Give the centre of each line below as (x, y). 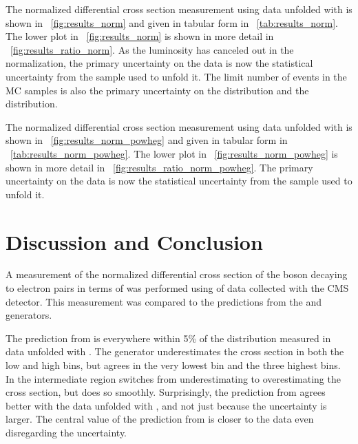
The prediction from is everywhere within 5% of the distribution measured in (168, 338)
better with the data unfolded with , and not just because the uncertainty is (166, 405)
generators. (29, 315)
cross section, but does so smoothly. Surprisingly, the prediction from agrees (166, 392)
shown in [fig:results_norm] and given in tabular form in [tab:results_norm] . (172, 22)
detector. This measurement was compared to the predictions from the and (164, 301)
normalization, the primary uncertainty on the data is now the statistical (159, 63)
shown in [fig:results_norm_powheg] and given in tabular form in (147, 140)
